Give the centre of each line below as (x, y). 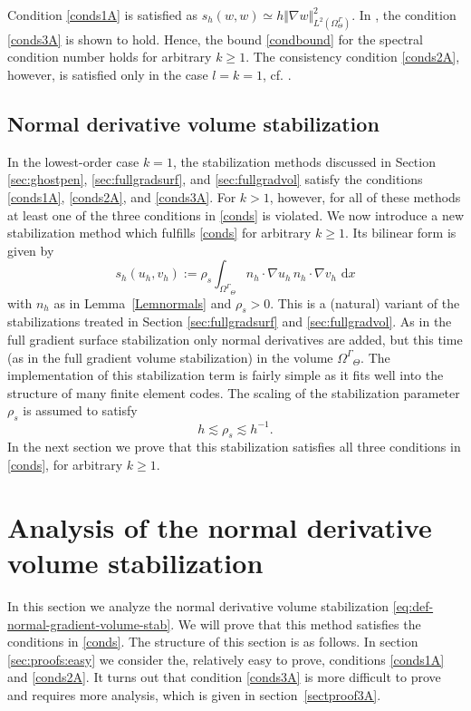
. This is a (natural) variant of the (365, 302)
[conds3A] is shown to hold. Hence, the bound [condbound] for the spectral (215, 39)
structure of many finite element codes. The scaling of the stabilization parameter (234, 392)
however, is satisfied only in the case (108, 75)
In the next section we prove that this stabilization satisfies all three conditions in (234, 447)
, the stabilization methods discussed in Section (304, 161)
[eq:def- (413, 605)
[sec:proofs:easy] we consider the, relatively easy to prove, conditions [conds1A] (226, 659)
